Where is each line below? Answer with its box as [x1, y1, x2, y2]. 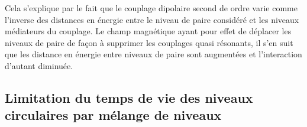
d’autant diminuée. [5, 59, 73, 71]
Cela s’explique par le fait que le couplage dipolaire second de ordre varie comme [5, 2, 298, 14]
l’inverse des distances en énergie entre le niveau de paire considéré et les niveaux [5, 13, 299, 25]
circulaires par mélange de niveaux [5, 106, 222, 124]
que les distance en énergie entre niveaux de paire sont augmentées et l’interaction [5, 48, 302, 60]
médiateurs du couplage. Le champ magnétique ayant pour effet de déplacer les [5, 25, 292, 37]
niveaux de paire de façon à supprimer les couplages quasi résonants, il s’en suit [5, 36, 293, 48]
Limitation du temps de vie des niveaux [5, 88, 253, 106]
